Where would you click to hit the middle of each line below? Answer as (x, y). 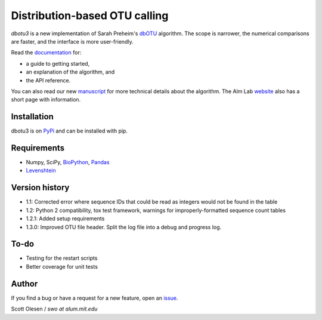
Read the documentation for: (46, 53)
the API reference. (48, 80)
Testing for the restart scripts (62, 258)
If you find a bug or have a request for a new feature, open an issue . (95, 298)
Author (24, 284)
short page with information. (46, 100)
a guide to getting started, (58, 63)
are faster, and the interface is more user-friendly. (72, 41)
